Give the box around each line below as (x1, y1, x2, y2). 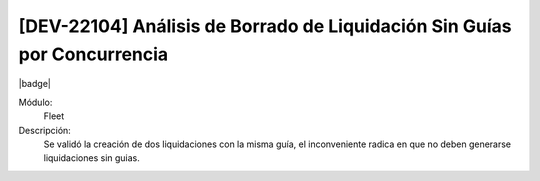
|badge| (18, 78, 52, 90)
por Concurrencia (18, 43, 169, 65)
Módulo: (18, 96, 53, 108)
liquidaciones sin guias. (43, 152, 140, 164)
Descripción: (18, 124, 72, 136)
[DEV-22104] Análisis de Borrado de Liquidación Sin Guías (18, 15, 512, 37)
